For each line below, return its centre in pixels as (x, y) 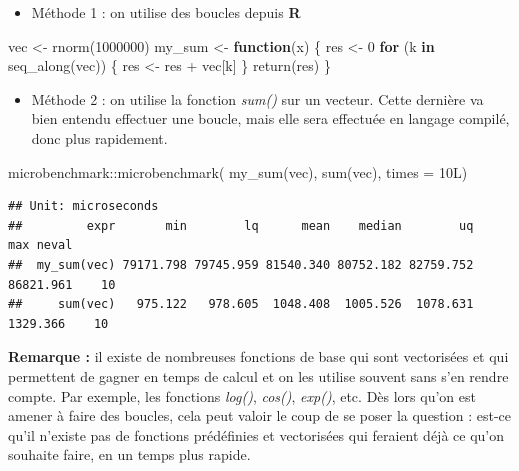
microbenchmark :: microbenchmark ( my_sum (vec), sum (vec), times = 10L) (238, 171)
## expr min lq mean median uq (241, 225)
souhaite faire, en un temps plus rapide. (129, 454)
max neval (40, 245)
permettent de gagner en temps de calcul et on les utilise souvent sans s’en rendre (258, 375)
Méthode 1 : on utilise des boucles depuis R (166, 12)
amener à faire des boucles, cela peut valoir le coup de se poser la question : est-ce (259, 415)
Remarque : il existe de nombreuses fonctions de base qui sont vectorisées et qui (258, 356)
